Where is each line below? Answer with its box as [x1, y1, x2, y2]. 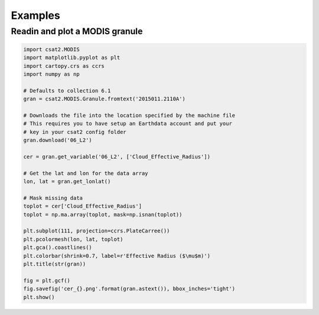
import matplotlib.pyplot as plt [23, 54, 121, 61]
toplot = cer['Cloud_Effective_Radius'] [23, 203, 142, 209]
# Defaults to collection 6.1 [23, 87, 111, 94]
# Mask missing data [23, 195, 83, 201]
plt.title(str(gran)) [23, 260, 86, 267]
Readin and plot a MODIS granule [11, 26, 143, 37]
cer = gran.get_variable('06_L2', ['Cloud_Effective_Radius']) [23, 153, 211, 160]
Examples [11, 9, 60, 22]
